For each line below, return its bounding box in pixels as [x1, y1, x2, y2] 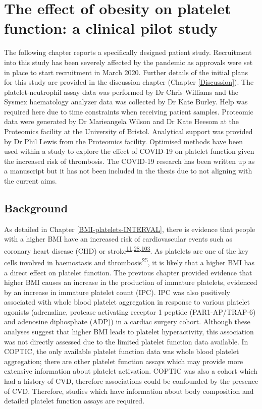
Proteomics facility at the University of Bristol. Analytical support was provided [4, 126, 253, 137]
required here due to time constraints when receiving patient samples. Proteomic [4, 106, 253, 116]
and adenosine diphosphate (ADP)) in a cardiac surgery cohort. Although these [4, 316, 250, 327]
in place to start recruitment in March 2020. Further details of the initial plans [4, 67, 248, 77]
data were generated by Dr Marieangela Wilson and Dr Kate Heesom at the [4, 116, 239, 127]
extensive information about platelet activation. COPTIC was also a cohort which [4, 366, 257, 376]
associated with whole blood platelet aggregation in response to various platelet [4, 297, 250, 307]
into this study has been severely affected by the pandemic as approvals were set [4, 56, 253, 67]
